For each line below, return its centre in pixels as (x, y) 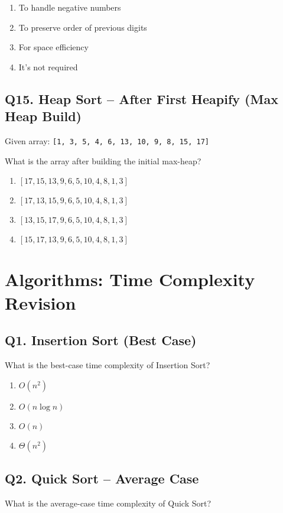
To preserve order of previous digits (83, 27)
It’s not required (48, 66)
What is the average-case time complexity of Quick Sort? (108, 503)
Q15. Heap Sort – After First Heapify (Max (141, 98)
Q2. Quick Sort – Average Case (102, 478)
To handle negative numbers (70, 7)
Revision (40, 302)
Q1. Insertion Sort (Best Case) (101, 340)
